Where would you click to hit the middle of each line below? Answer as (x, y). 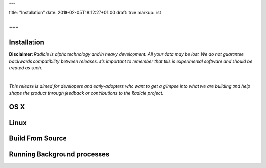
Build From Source (38, 139)
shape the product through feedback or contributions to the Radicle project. (86, 93)
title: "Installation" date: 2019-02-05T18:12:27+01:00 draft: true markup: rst (85, 13)
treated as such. (26, 68)
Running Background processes (59, 154)
